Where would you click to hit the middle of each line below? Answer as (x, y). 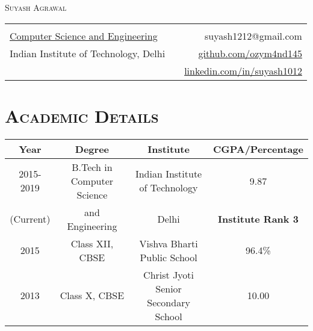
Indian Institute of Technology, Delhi (88, 53)
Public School (169, 257)
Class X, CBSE (92, 295)
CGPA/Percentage (258, 149)
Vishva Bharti (169, 243)
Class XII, (92, 243)
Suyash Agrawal (36, 7)
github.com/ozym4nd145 (250, 53)
